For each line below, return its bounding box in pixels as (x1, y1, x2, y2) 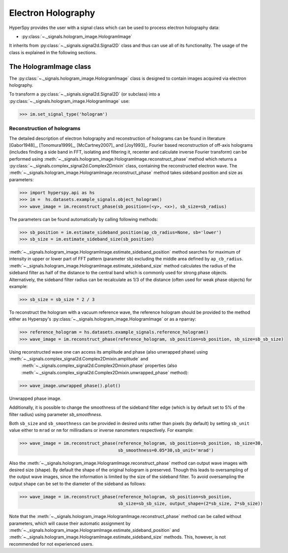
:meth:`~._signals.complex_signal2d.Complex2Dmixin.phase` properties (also (21, 362, 177, 369)
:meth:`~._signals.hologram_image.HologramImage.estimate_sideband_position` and (9, 527, 180, 533)
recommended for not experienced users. (9, 541, 94, 547)
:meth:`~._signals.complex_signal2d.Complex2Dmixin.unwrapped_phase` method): (21, 369, 189, 375)
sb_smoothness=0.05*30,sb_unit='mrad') (117, 447, 214, 453)
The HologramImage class (9, 62, 91, 71)
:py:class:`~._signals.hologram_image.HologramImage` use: (9, 98, 130, 104)
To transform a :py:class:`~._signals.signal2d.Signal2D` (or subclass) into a (9, 91, 160, 97)
